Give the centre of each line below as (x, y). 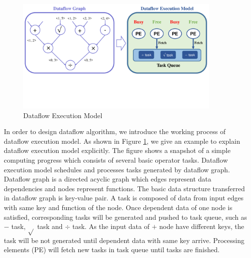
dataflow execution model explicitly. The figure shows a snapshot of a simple (117, 150)
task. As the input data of (111, 226)
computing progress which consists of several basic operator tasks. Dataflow (116, 159)
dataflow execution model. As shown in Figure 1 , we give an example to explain (122, 141)
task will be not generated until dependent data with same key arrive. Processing (124, 240)
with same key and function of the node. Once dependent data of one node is (118, 207)
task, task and (37, 226)
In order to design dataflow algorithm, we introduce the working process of (115, 131)
